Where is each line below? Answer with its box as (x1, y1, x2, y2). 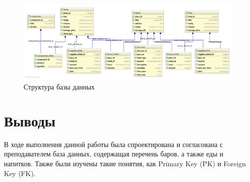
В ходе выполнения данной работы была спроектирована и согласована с (4, 139, 223, 149)
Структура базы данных (24, 82, 95, 92)
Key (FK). (4, 168, 35, 178)
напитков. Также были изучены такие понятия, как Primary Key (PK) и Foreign (4, 158, 246, 168)
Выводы (4, 110, 56, 130)
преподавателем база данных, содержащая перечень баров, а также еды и (4, 149, 223, 159)
